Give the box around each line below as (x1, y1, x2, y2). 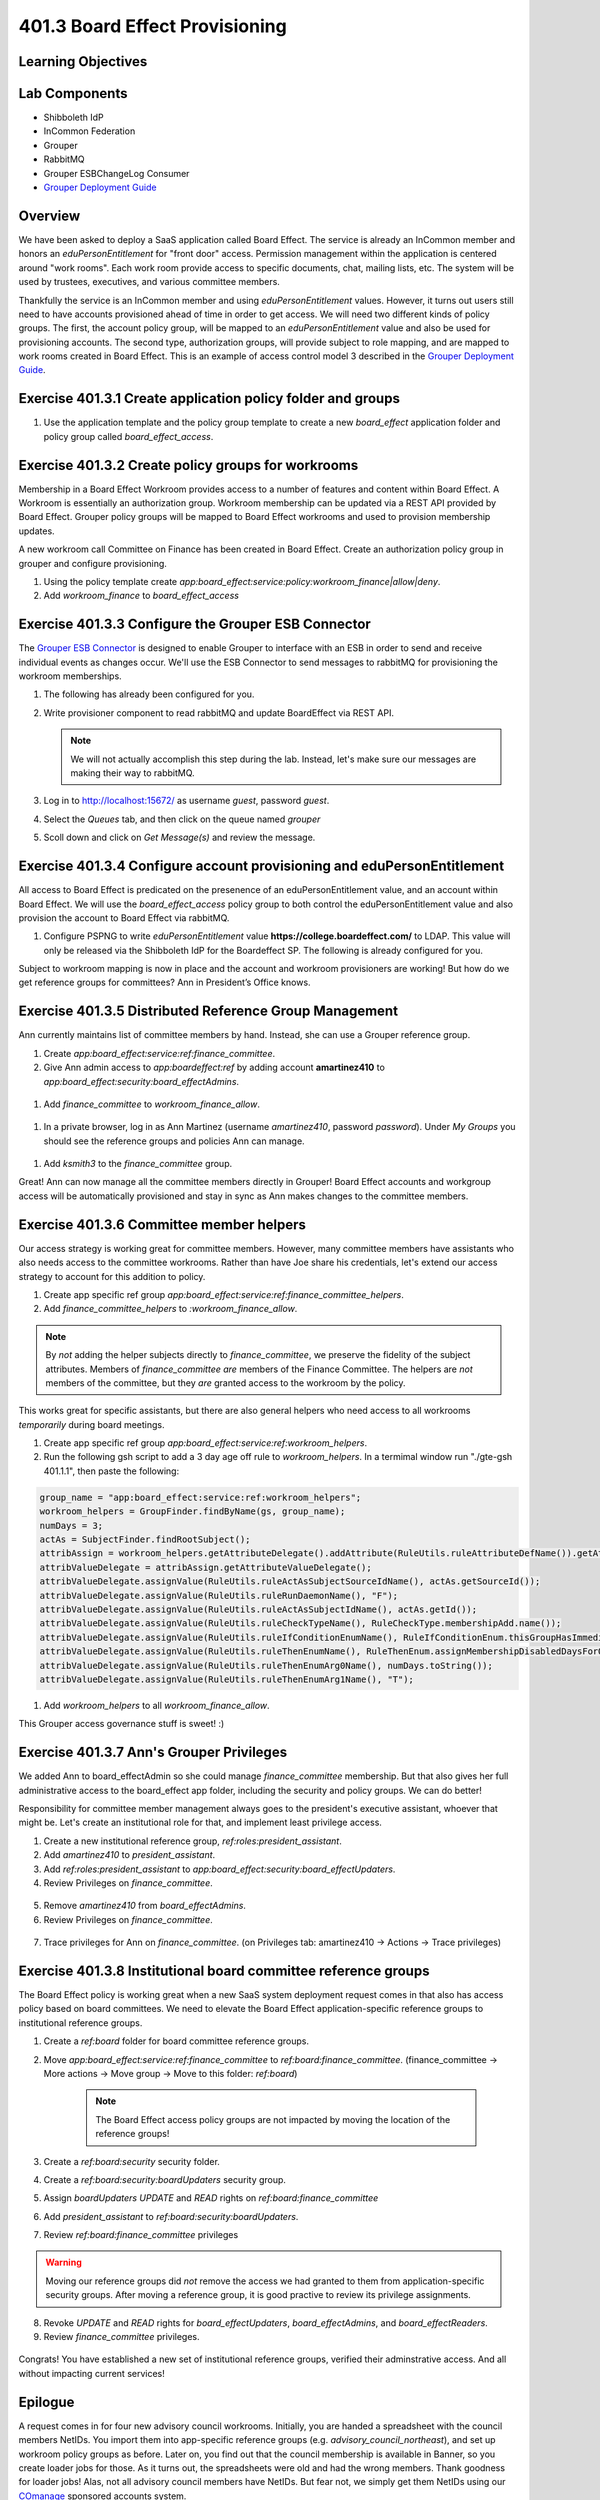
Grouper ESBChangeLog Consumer (43, 167, 190, 179)
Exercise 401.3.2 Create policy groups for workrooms (18, 456, 359, 474)
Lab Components (18, 85, 128, 102)
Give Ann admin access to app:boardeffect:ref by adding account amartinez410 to (43, 1061, 385, 1074)
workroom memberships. (18, 670, 122, 682)
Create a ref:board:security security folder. (43, 2155, 220, 2167)
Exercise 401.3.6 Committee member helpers (18, 1216, 307, 1233)
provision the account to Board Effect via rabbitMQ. (18, 911, 230, 924)
